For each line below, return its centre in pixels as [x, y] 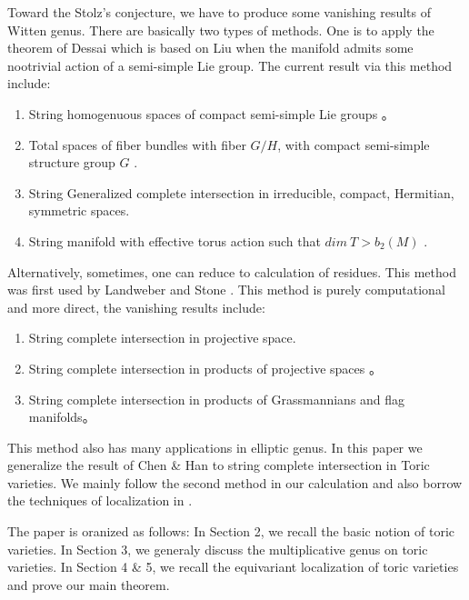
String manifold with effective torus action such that [175, 240]
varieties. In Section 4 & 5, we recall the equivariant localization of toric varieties [233, 567]
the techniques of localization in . [100, 500]
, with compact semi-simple [354, 144]
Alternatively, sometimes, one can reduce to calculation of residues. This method [232, 271]
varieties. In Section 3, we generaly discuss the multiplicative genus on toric [218, 549]
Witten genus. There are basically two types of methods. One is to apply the [221, 30]
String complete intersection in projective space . [162, 338]
